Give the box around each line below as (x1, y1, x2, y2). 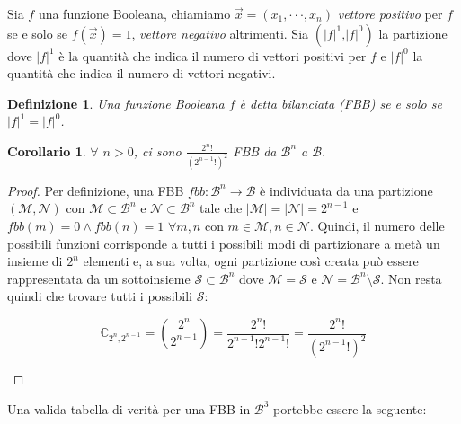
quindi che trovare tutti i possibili (7, 287, 192, 305)
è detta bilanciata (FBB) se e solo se (239, 93, 442, 112)
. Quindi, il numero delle (309, 216, 445, 235)
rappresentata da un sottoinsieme (7, 269, 191, 287)
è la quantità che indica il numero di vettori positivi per (58, 46, 367, 65)
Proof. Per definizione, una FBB (7, 181, 184, 199)
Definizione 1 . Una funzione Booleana (7, 93, 225, 112)
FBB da (233, 141, 277, 160)
